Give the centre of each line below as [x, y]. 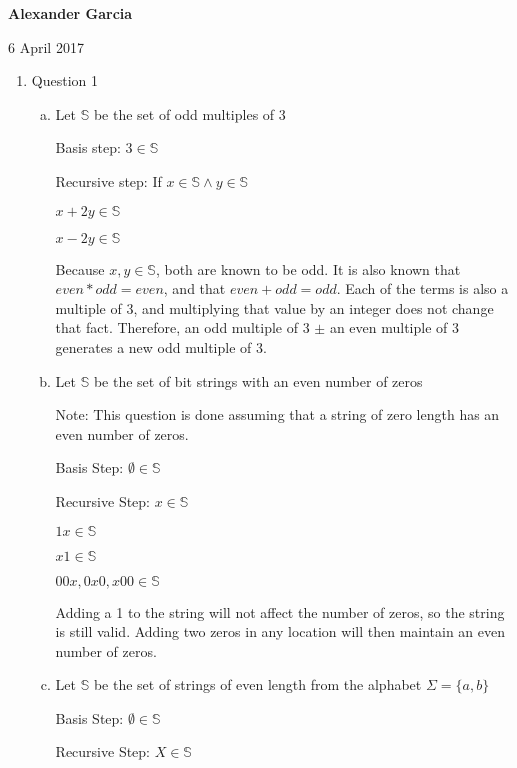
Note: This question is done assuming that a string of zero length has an [277, 414]
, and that [194, 288]
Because [80, 268]
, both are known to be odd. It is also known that [308, 268]
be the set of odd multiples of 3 [189, 113]
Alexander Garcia [70, 13]
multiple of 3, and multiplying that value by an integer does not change [274, 307]
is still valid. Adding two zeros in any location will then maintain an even [280, 631]
